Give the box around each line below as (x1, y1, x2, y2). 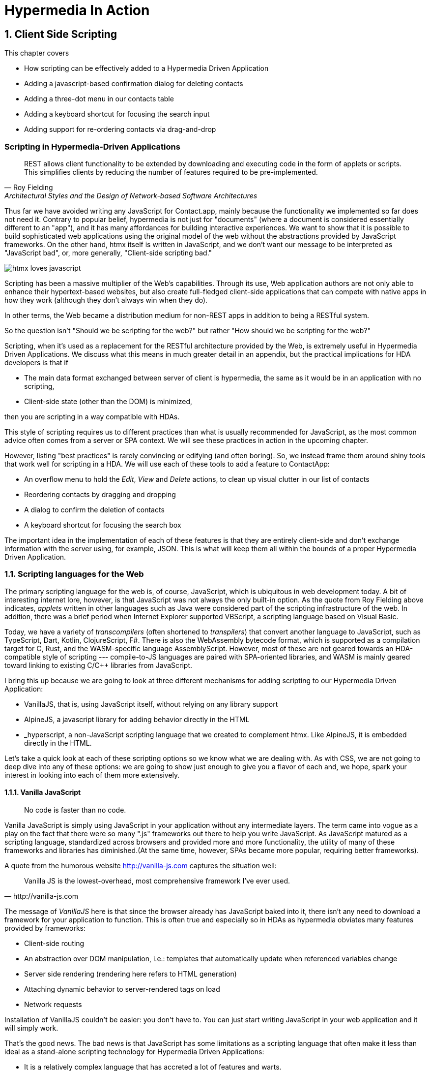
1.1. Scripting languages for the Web (4, 569, 144, 579)
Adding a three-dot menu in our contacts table (24, 95, 174, 103)
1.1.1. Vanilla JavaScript (4, 788, 81, 797)
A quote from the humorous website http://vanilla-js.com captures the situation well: (4, 861, 277, 870)
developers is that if (4, 358, 68, 367)
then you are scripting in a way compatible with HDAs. (4, 412, 180, 421)
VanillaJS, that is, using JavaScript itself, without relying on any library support (24, 699, 278, 708)
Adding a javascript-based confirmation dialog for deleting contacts (24, 79, 243, 88)
